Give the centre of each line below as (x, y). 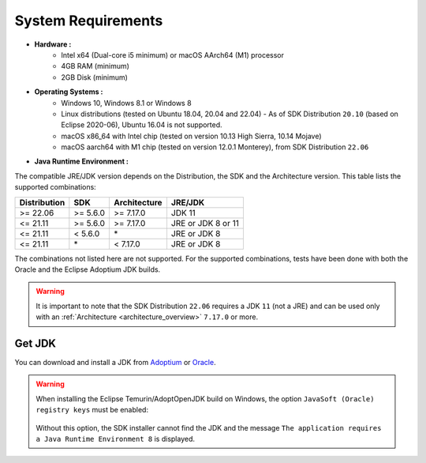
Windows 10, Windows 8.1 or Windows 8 (127, 103)
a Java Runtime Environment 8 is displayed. (116, 439)
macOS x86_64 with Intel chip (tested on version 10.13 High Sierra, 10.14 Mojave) (191, 136)
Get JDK (35, 343)
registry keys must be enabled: (92, 410)
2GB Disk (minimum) (94, 77)
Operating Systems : (69, 92)
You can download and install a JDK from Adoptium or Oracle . (115, 363)
